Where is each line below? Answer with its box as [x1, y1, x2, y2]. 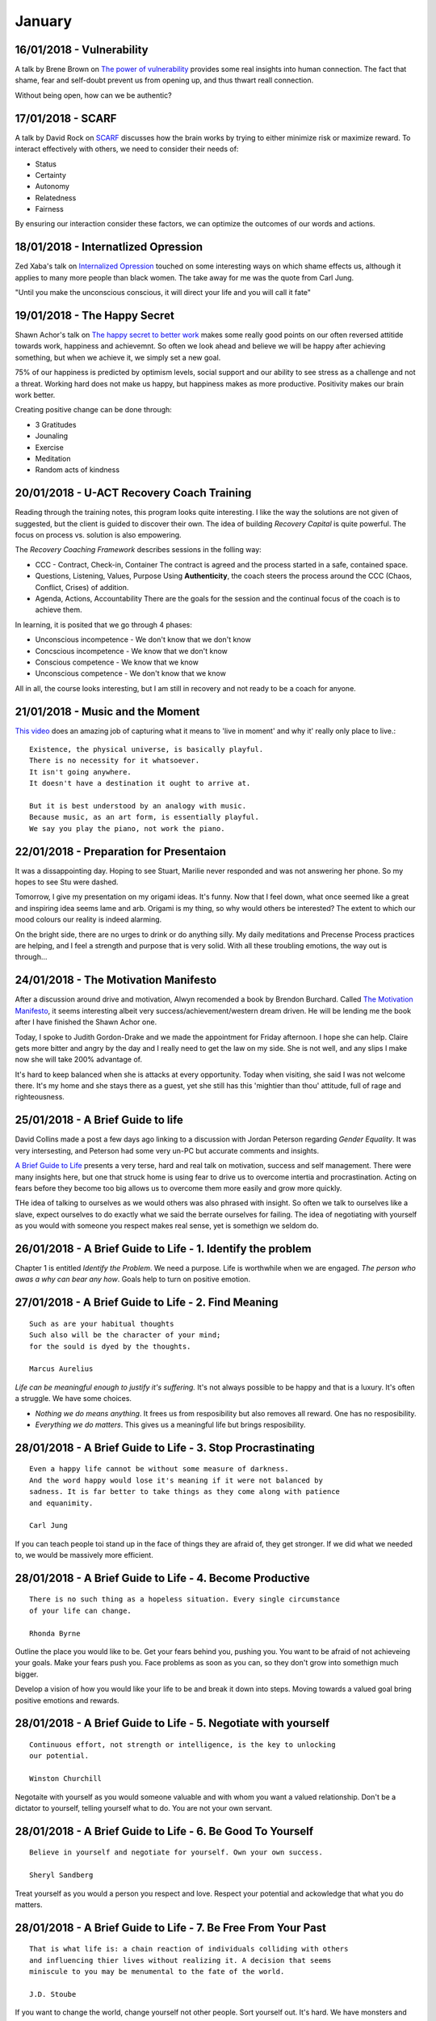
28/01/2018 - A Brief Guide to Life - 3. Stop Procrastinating [15, 1441, 315, 1454]
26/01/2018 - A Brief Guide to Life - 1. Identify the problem [15, 1242, 312, 1255]
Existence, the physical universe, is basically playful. [29, 745, 264, 754]
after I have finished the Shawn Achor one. [15, 1017, 157, 1027]
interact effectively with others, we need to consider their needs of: [15, 144, 239, 154]
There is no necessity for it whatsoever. [29, 756, 200, 766]
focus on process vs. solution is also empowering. [15, 530, 182, 540]
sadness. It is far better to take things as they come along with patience [29, 1487, 341, 1496]
